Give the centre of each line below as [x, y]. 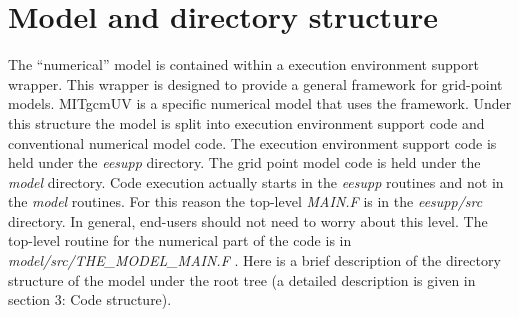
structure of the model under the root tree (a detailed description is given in [242, 279]
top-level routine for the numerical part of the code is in [180, 240]
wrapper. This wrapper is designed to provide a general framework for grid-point [255, 83]
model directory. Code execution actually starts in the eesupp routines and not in [256, 181]
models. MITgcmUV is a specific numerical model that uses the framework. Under [260, 103]
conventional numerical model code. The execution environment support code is [252, 142]
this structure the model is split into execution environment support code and [246, 122]
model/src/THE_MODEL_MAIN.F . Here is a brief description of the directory [254, 260]
